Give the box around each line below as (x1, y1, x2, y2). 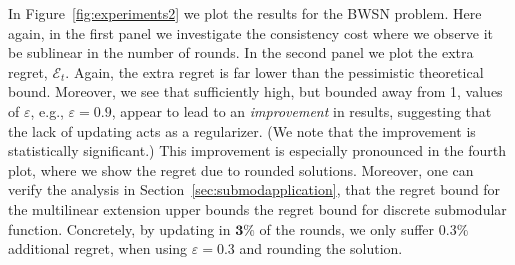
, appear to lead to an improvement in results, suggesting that (111, 100, 492, 121)
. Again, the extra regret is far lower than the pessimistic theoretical (65, 61, 484, 82)
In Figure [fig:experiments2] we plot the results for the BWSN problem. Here (8, 3, 482, 23)
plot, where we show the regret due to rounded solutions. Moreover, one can (8, 159, 474, 180)
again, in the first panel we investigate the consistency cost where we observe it (8, 22, 494, 43)
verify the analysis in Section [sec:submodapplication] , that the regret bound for (8, 179, 501, 200)
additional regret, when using (8, 238, 188, 259)
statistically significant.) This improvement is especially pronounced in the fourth (8, 140, 506, 161)
